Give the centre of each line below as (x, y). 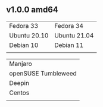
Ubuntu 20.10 (29, 35)
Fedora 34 (69, 26)
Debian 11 (69, 45)
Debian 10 (24, 45)
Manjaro (21, 64)
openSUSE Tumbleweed (43, 73)
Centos (19, 93)
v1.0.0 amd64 (32, 10)
